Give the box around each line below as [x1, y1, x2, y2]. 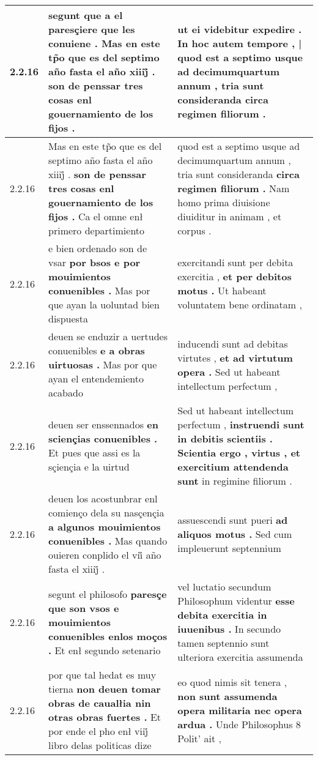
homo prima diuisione [177, 195, 270, 209]
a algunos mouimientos [48, 520, 161, 534]
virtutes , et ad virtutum [177, 350, 293, 365]
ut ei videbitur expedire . [177, 22, 302, 36]
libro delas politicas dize [48, 738, 152, 752]
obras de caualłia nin [48, 696, 151, 710]
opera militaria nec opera [177, 702, 302, 717]
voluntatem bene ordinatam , [177, 297, 302, 311]
